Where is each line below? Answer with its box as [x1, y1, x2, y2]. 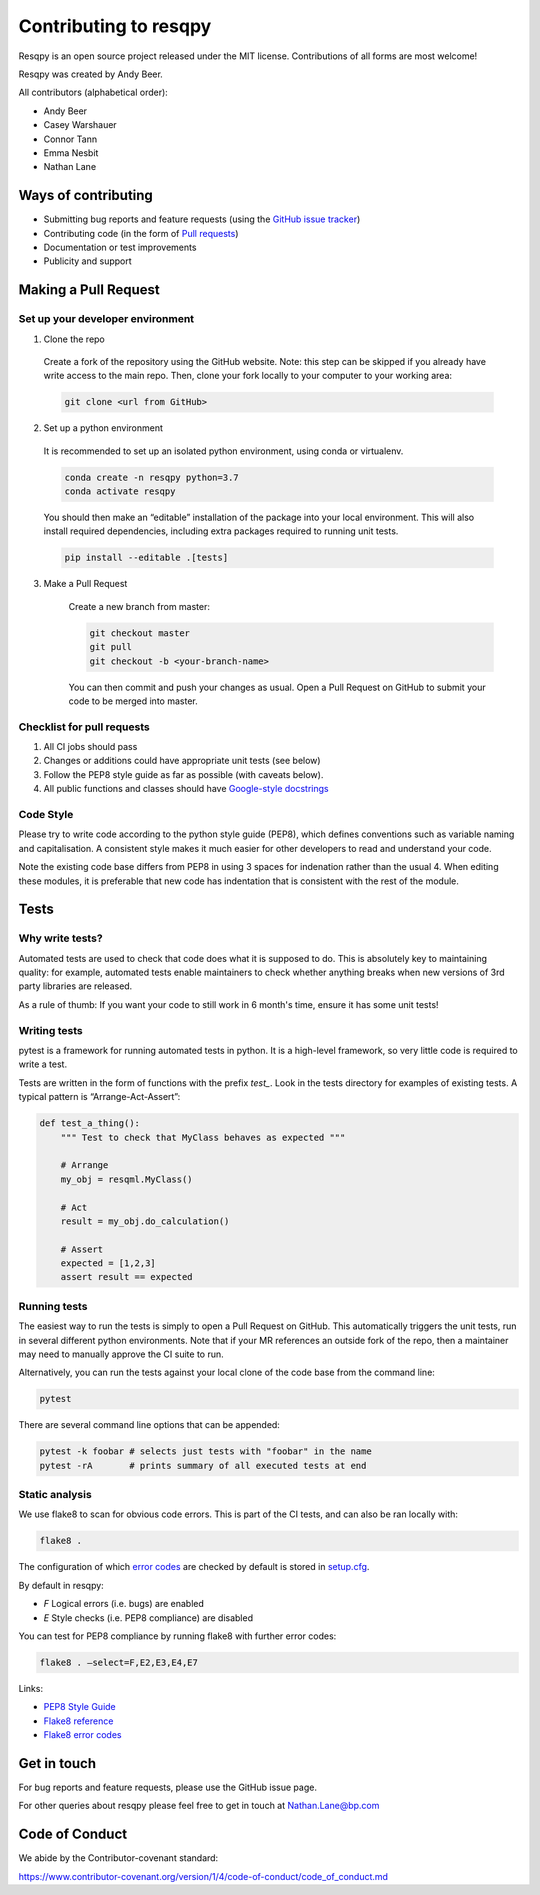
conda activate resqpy [64, 486, 176, 497]
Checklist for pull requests [18, 720, 150, 734]
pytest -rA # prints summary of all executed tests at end [39, 1460, 367, 1471]
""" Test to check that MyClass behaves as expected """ [60, 1131, 346, 1143]
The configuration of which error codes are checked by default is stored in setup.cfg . [18, 1561, 370, 1573]
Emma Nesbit [43, 146, 99, 159]
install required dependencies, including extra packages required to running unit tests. [43, 525, 399, 537]
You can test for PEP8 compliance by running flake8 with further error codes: [18, 1630, 337, 1642]
